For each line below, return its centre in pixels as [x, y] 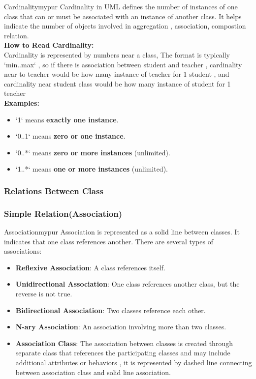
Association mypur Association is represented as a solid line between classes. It [122, 231]
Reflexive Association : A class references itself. [90, 267]
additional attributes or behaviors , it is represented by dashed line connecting [134, 362]
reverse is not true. [44, 293]
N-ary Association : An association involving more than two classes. [121, 327]
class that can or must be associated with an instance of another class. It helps [123, 16]
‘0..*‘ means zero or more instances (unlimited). [93, 152]
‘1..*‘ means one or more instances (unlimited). [92, 169]
